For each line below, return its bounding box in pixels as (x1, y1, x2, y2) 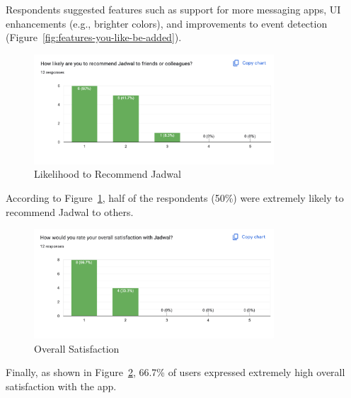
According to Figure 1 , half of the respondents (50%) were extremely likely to (6, 190, 344, 205)
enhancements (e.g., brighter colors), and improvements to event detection (6, 16, 328, 30)
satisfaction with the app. (6, 378, 117, 393)
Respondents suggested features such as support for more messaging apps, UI (6, 2, 341, 16)
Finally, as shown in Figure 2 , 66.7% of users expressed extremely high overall (6, 365, 345, 380)
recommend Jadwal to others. (6, 204, 134, 219)
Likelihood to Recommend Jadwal (34, 166, 181, 181)
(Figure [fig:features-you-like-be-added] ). (6, 30, 182, 45)
